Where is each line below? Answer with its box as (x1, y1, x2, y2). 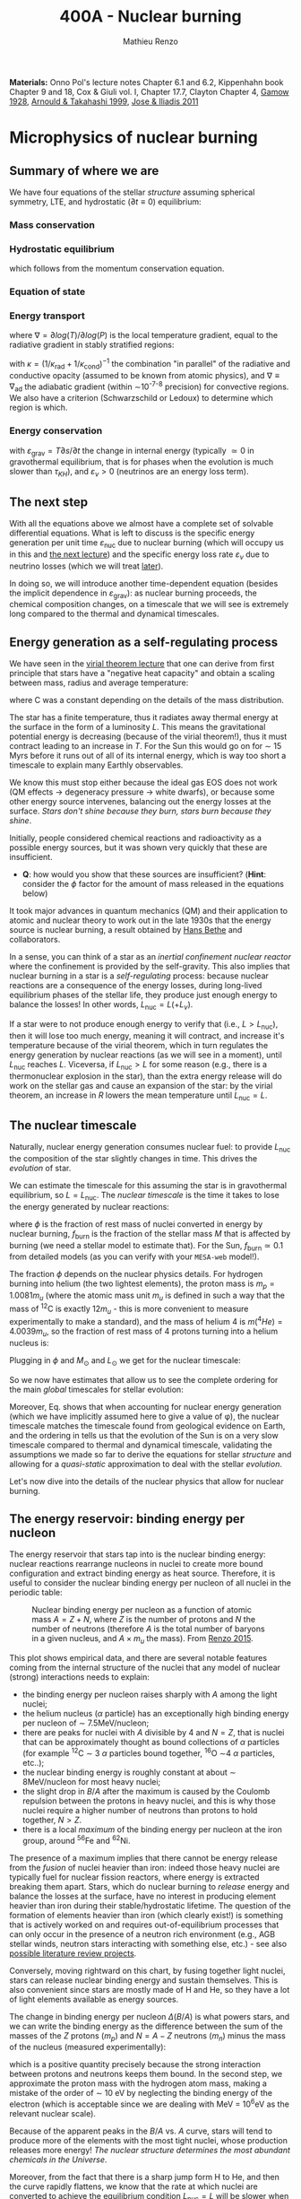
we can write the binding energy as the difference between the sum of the (9, 2021, 284, 2031)
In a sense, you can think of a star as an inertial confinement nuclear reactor (9, 952, 291, 962)
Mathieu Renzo (122, 36, 179, 47)
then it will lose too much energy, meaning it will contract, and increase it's (9, 1030, 285, 1041)
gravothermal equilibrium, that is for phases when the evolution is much (9, 456, 274, 467)
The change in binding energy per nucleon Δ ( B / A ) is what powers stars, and (9, 2011, 290, 2021)
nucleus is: (9, 1337, 49, 1348)
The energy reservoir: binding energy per (9, 1511, 245, 1526)
